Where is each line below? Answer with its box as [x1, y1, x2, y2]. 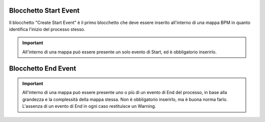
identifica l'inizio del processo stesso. [9, 26, 85, 32]
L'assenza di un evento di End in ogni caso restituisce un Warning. [22, 103, 157, 109]
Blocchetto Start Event [9, 6, 80, 15]
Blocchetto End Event [9, 64, 76, 73]
